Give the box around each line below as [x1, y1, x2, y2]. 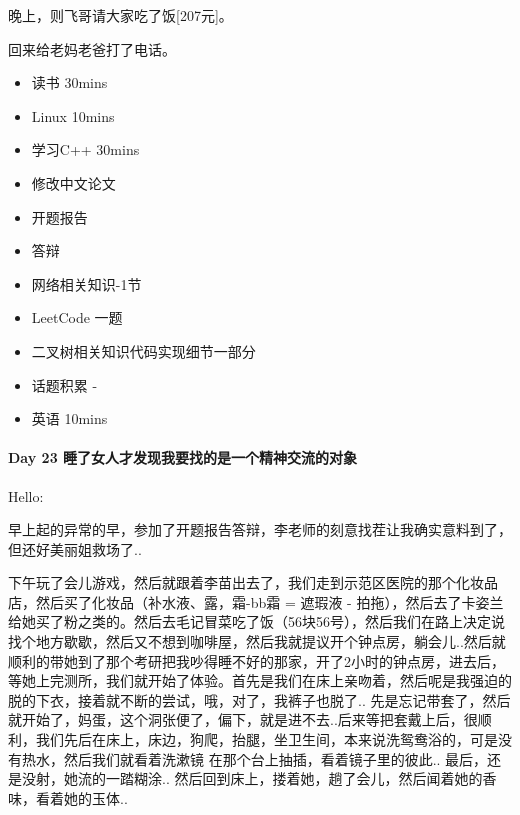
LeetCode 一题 [31, 307, 123, 328]
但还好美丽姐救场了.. [8, 538, 142, 559]
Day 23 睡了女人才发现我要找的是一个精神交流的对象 [8, 447, 358, 468]
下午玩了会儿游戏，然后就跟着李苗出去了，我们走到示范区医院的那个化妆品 [8, 572, 498, 593]
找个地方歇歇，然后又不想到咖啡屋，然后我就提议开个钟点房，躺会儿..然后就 [8, 631, 506, 652]
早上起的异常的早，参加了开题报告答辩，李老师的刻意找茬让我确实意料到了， [8, 519, 512, 540]
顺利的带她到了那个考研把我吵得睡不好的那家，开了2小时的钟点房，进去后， [8, 650, 505, 671]
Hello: [8, 485, 44, 506]
